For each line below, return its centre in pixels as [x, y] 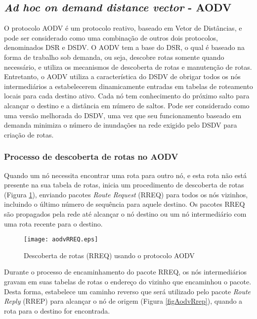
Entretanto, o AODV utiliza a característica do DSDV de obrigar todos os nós [122, 76]
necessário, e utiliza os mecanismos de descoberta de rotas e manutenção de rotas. [128, 67]
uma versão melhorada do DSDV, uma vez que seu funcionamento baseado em [123, 115]
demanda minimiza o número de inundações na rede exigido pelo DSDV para [121, 125]
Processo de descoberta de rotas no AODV [91, 157]
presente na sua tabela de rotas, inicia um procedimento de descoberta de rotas [124, 185]
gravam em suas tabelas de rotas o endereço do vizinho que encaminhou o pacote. [128, 281]
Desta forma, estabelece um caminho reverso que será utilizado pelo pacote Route [128, 291]
